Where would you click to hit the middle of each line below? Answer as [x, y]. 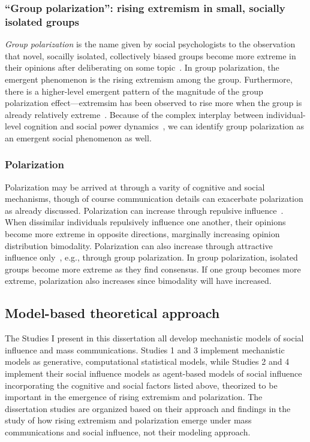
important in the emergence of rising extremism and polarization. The [134, 397]
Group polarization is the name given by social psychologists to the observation [150, 44]
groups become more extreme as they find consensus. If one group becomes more [153, 269]
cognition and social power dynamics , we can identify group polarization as [164, 126]
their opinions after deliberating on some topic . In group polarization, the [142, 67]
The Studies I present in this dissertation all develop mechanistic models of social [154, 338]
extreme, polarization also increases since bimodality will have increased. [138, 281]
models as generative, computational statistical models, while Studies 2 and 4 [147, 361]
